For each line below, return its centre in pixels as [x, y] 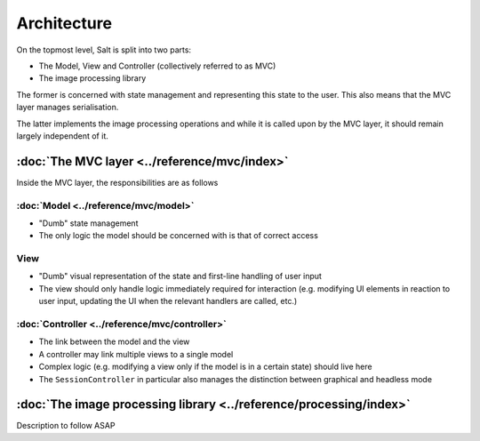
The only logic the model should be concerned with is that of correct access [179, 236]
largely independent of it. [62, 136]
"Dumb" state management [88, 223]
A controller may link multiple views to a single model [136, 354]
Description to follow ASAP [66, 426]
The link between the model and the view [114, 341]
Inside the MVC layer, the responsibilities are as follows [117, 182]
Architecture [64, 23]
